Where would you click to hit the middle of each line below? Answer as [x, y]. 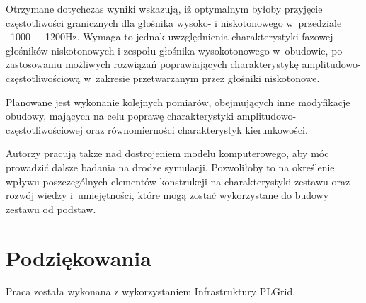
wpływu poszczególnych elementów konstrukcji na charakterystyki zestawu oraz [178, 181]
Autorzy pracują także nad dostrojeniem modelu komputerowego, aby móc [167, 153]
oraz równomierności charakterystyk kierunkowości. [197, 129]
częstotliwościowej [45, 129]
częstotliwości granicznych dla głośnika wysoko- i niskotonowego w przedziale [174, 22]
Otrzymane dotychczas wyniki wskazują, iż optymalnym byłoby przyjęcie [164, 8]
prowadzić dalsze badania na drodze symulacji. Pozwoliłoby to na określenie [170, 167]
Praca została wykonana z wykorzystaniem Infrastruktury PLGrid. [151, 291]
